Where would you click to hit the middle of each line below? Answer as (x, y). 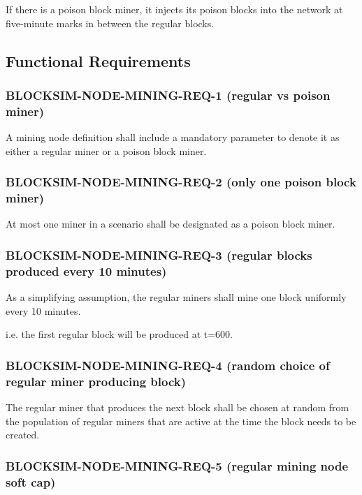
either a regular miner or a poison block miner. (106, 150)
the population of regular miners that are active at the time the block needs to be (181, 421)
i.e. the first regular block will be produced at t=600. (119, 334)
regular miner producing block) (96, 381)
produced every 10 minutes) (86, 271)
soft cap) (31, 481)
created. (23, 435)
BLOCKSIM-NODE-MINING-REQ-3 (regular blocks (159, 254)
